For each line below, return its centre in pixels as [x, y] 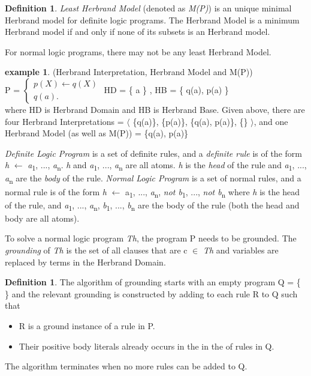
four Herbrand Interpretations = [64, 121]
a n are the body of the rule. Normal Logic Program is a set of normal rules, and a [153, 179]
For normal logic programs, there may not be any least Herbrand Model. [138, 51]
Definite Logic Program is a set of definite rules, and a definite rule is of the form [153, 153]
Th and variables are [241, 250]
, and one [271, 121]
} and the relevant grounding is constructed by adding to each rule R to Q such [151, 293]
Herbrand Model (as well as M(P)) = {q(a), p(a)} [97, 133]
